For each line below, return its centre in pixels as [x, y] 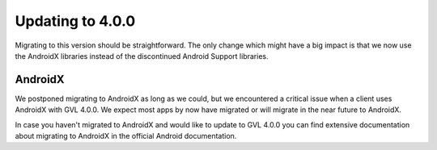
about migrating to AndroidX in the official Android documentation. [126, 136]
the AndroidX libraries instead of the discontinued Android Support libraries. [142, 56]
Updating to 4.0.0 [75, 21]
